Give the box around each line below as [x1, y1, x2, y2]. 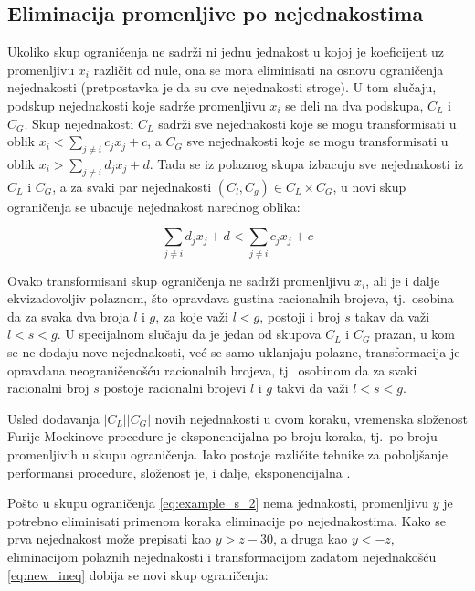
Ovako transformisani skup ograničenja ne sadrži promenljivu [7, 270, 351, 290]
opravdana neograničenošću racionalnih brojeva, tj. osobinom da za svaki [7, 360, 417, 379]
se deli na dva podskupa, [285, 95, 424, 114]
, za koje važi [155, 306, 228, 325]
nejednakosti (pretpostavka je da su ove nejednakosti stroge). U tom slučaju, [7, 78, 437, 97]
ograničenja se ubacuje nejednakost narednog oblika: [7, 196, 301, 216]
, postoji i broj [259, 306, 341, 325]
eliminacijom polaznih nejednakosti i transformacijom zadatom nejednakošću [7, 547, 437, 565]
